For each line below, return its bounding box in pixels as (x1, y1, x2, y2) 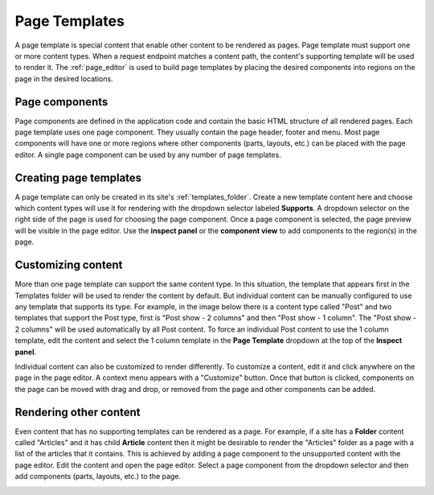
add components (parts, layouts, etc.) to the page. (14, 472, 181, 481)
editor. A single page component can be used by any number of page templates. (14, 150, 281, 159)
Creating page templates (14, 171, 142, 184)
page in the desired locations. (14, 73, 113, 84)
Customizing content (14, 258, 123, 272)
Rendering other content (14, 405, 141, 419)
